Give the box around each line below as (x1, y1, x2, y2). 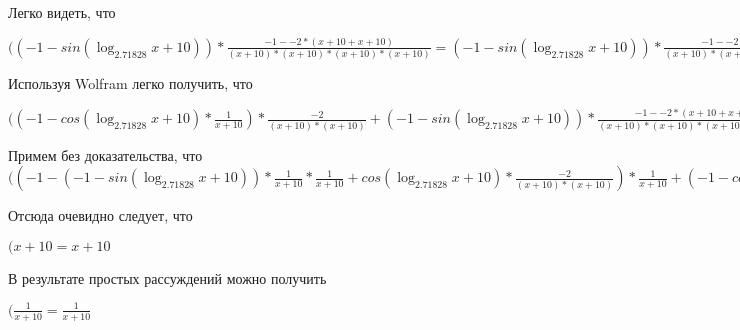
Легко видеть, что (8, 2, 116, 22)
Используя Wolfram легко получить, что (8, 73, 253, 94)
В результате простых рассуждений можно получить (8, 267, 327, 288)
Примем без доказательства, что (8, 144, 203, 165)
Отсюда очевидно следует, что (8, 205, 193, 226)
